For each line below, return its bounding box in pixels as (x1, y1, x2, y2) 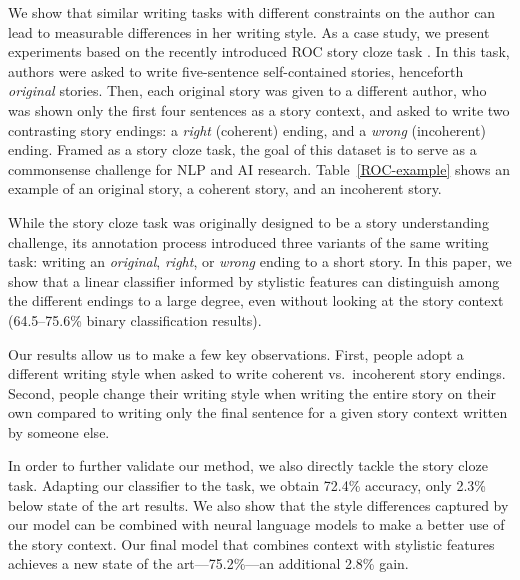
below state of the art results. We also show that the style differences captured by (8, 494, 509, 515)
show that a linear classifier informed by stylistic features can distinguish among (8, 270, 500, 291)
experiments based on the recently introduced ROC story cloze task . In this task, (8, 41, 510, 62)
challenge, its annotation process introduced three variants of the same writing (8, 231, 489, 252)
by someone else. (8, 421, 110, 442)
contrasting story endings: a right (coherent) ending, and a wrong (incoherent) (8, 119, 486, 140)
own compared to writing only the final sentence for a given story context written (8, 402, 508, 423)
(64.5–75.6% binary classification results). (8, 309, 262, 330)
